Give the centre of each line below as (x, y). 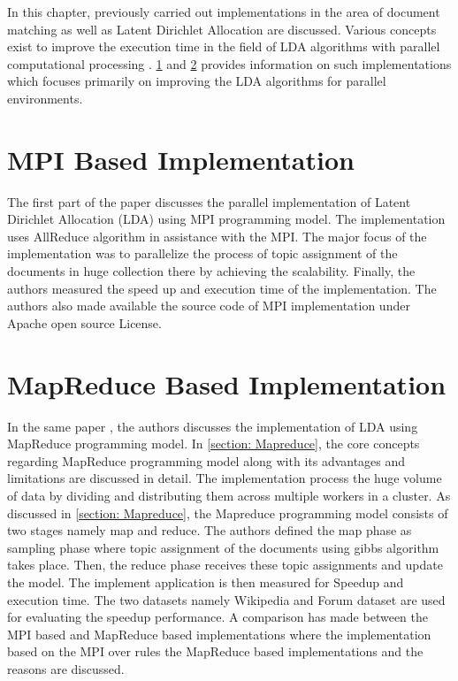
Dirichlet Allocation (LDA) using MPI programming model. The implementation (226, 219)
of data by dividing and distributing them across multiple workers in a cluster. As (229, 495)
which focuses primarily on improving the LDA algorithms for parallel (197, 81)
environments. (45, 98)
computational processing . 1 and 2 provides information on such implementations (229, 63)
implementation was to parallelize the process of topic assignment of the (202, 253)
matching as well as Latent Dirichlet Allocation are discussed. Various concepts (222, 29)
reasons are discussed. (66, 668)
